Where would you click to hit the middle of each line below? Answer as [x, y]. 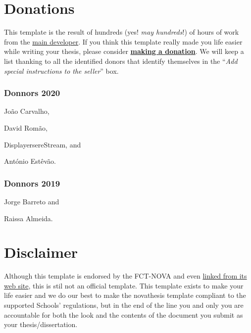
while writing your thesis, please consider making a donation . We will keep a [124, 51]
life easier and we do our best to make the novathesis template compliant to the [125, 295]
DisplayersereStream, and [43, 144]
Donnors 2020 [32, 93]
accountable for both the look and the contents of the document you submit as [124, 314]
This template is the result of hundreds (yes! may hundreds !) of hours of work [122, 32]
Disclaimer [41, 252]
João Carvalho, [27, 111]
